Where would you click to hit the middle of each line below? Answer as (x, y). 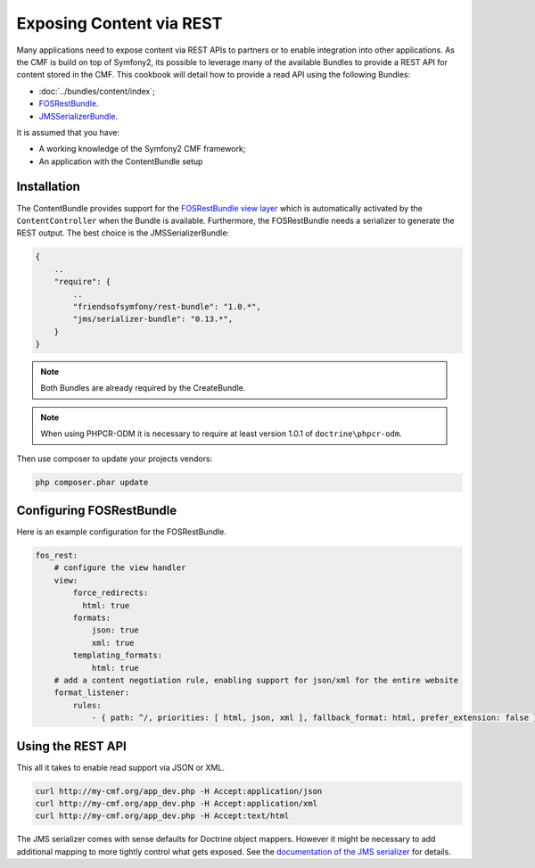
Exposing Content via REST (119, 23)
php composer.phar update (92, 482)
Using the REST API (71, 746)
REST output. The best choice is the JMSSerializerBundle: (123, 233)
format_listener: (92, 693)
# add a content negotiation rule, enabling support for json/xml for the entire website (256, 680)
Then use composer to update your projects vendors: (115, 459)
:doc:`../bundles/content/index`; (97, 91)
